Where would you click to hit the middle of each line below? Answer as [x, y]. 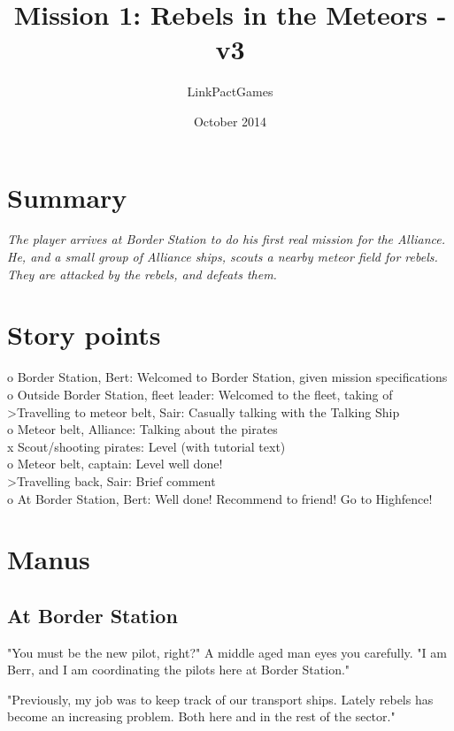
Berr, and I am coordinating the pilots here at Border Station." [179, 670]
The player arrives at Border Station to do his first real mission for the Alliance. [226, 239]
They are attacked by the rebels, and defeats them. [142, 274]
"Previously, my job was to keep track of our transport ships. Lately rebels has [220, 699]
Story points [84, 335]
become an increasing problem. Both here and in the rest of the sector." [201, 716]
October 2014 [230, 121]
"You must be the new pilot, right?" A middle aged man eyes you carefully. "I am [227, 652]
